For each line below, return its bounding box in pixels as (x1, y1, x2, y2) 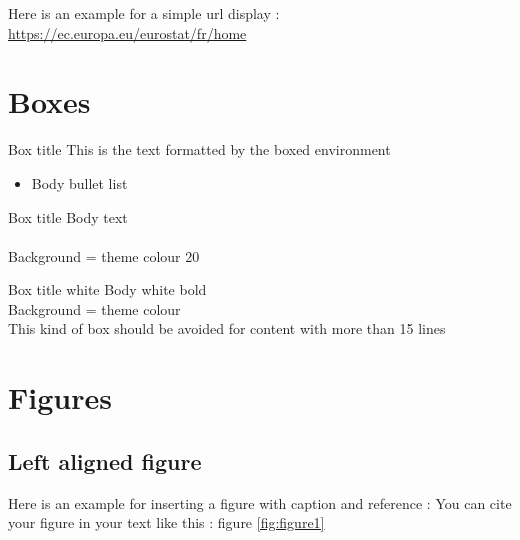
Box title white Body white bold (8, 279, 207, 300)
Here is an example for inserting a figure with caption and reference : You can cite (8, 492, 512, 513)
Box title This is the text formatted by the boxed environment (8, 139, 391, 160)
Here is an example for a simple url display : (8, 3, 280, 23)
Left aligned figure (8, 445, 202, 476)
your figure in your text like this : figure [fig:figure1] (8, 512, 325, 533)
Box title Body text (8, 206, 128, 227)
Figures (8, 377, 112, 418)
